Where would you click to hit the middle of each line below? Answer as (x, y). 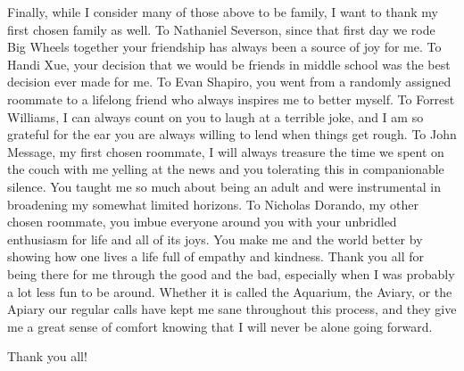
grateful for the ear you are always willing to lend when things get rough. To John (232, 134)
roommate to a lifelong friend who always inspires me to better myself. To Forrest (231, 99)
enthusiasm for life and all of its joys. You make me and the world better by (215, 239)
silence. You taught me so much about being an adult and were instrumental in (224, 186)
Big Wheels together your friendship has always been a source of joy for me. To (224, 47)
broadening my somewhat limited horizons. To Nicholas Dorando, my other (213, 204)
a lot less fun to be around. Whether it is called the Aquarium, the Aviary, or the (230, 291)
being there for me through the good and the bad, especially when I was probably (231, 273)
